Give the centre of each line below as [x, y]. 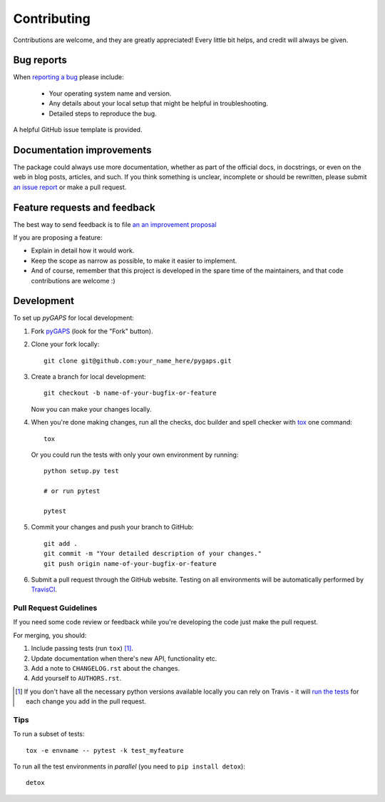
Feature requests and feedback [84, 207]
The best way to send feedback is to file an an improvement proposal [115, 224]
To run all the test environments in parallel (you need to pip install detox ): [129, 766]
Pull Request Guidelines [55, 608]
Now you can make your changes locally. [91, 409]
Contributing [52, 19]
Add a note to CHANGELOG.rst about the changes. [106, 668]
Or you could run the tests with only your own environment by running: [135, 455]
